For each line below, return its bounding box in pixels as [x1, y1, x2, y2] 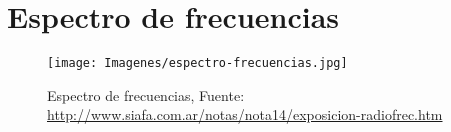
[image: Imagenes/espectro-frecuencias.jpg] [47, 56, 348, 71]
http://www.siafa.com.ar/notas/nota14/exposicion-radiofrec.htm [47, 104, 443, 125]
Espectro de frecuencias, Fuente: [47, 84, 245, 105]
